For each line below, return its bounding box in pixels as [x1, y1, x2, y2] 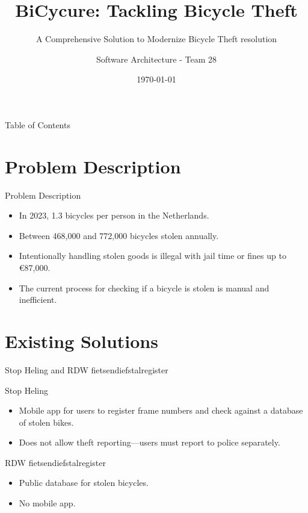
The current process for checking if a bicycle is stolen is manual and [19, 281, 269, 294]
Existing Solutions [5, 328, 158, 353]
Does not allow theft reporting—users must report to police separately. [19, 436, 280, 449]
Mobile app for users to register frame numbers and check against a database [19, 404, 303, 417]
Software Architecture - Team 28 [96, 52, 217, 65]
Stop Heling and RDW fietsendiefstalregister [5, 363, 168, 376]
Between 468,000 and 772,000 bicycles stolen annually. [19, 229, 219, 241]
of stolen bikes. [19, 415, 74, 428]
